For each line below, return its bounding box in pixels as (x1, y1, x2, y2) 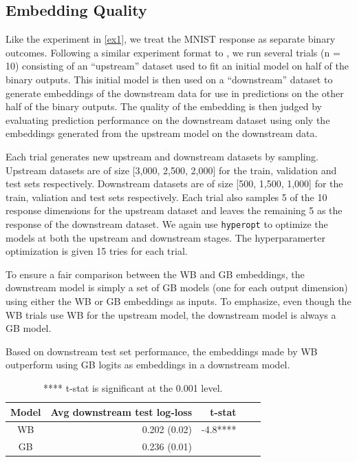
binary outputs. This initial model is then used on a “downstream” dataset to (6, 72, 333, 86)
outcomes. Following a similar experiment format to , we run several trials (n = (6, 45, 340, 59)
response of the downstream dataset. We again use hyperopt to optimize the (6, 216, 328, 231)
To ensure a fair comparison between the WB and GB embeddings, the (6, 266, 305, 281)
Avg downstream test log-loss (50, 404, 192, 419)
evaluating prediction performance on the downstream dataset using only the (6, 112, 330, 127)
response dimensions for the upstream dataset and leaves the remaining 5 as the (6, 203, 343, 218)
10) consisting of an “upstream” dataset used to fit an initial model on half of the (6, 59, 349, 73)
